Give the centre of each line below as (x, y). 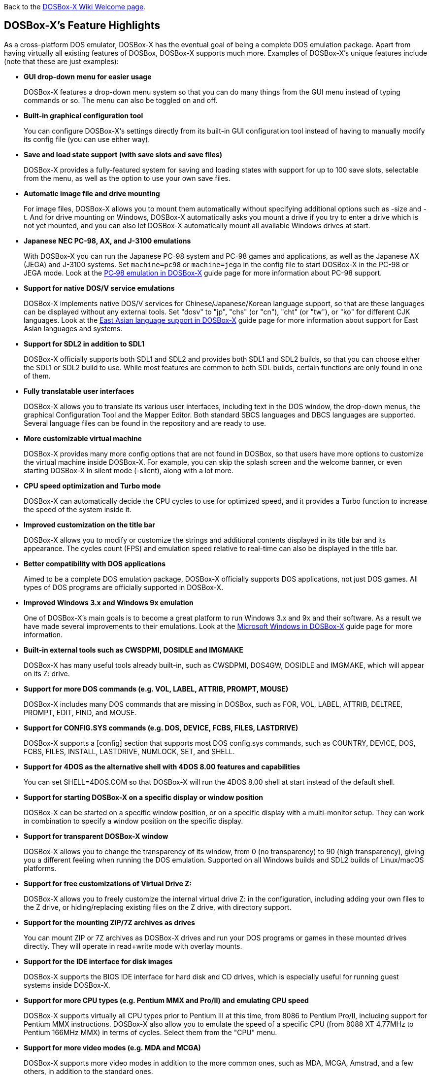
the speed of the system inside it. (78, 509)
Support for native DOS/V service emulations (99, 288)
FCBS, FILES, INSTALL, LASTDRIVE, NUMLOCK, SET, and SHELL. (129, 751)
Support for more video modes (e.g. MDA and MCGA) (112, 1047)
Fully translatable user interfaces (79, 391)
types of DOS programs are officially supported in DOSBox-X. (124, 587)
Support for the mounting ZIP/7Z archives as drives (109, 922)
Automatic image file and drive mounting (92, 193)
